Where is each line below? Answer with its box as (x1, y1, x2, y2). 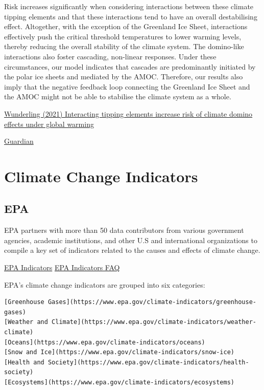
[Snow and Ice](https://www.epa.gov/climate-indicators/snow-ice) (4, 349, 235, 356)
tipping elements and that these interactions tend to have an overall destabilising (4, 11, 257, 21)
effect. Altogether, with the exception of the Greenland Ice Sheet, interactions (4, 21, 248, 32)
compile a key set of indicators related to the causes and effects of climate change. (4, 245, 260, 255)
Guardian (4, 136, 34, 146)
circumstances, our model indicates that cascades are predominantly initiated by (4, 61, 256, 72)
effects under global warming (4, 118, 94, 129)
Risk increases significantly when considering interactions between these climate (4, 1, 254, 11)
